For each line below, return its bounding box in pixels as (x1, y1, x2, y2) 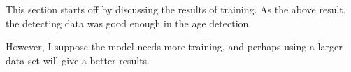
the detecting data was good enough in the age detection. (6, 15, 252, 30)
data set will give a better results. (6, 52, 150, 67)
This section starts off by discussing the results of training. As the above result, (6, 2, 346, 16)
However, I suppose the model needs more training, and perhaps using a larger (6, 39, 343, 54)
